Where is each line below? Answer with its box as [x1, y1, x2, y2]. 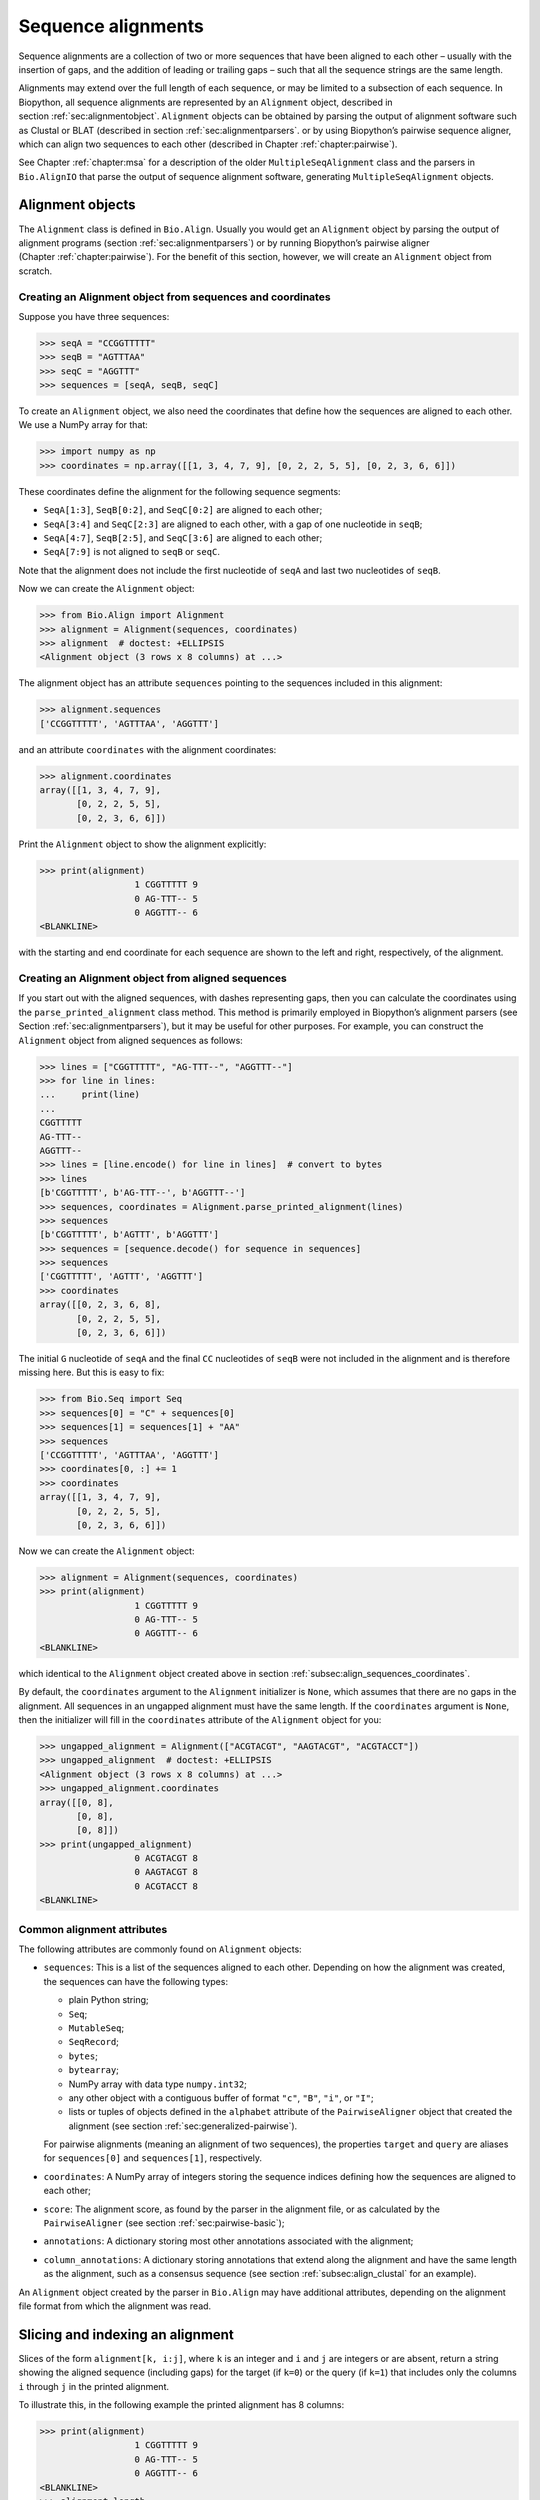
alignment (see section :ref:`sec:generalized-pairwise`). [68, 2120, 298, 2132]
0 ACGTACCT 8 [134, 1880, 199, 1892]
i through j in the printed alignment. [18, 2380, 170, 2392]
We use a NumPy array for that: [18, 419, 149, 431]
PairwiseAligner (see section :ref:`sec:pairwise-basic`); [43, 2217, 285, 2229]
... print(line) [39, 1089, 140, 1100]
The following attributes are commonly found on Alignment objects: [18, 1943, 302, 1955]
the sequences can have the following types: [43, 1975, 229, 1987]
